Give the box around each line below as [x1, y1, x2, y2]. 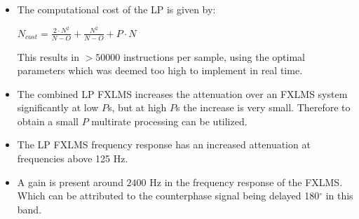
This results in [17, 49, 79, 64]
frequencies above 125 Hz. [17, 151, 128, 166]
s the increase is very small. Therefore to [176, 100, 351, 115]
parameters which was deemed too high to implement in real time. [17, 63, 303, 78]
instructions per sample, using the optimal [123, 49, 305, 64]
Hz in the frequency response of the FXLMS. [149, 174, 343, 189]
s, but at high [108, 100, 167, 115]
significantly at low [17, 100, 99, 115]
